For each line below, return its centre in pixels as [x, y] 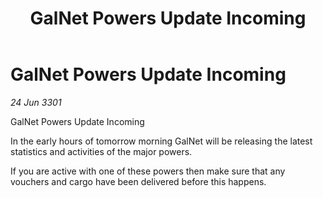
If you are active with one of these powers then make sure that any [148, 171]
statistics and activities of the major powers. [101, 151]
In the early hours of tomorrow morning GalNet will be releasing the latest [161, 141]
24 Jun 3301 [36, 102]
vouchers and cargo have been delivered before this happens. [138, 181]
